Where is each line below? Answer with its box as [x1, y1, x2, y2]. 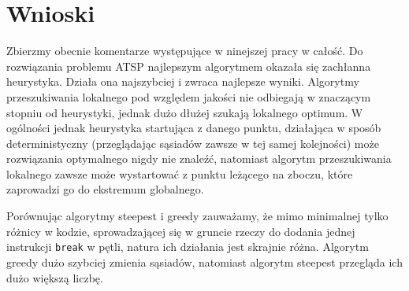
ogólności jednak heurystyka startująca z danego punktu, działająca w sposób [6, 120, 381, 136]
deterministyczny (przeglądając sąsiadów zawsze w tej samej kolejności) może [6, 134, 379, 151]
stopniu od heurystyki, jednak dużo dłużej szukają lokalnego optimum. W [6, 104, 363, 120]
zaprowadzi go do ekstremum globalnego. [6, 181, 204, 197]
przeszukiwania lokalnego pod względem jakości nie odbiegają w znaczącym [6, 88, 371, 105]
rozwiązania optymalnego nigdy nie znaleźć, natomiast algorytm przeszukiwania [6, 150, 392, 167]
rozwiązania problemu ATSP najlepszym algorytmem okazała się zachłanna [6, 57, 371, 74]
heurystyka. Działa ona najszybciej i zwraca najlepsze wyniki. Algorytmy [6, 73, 359, 90]
